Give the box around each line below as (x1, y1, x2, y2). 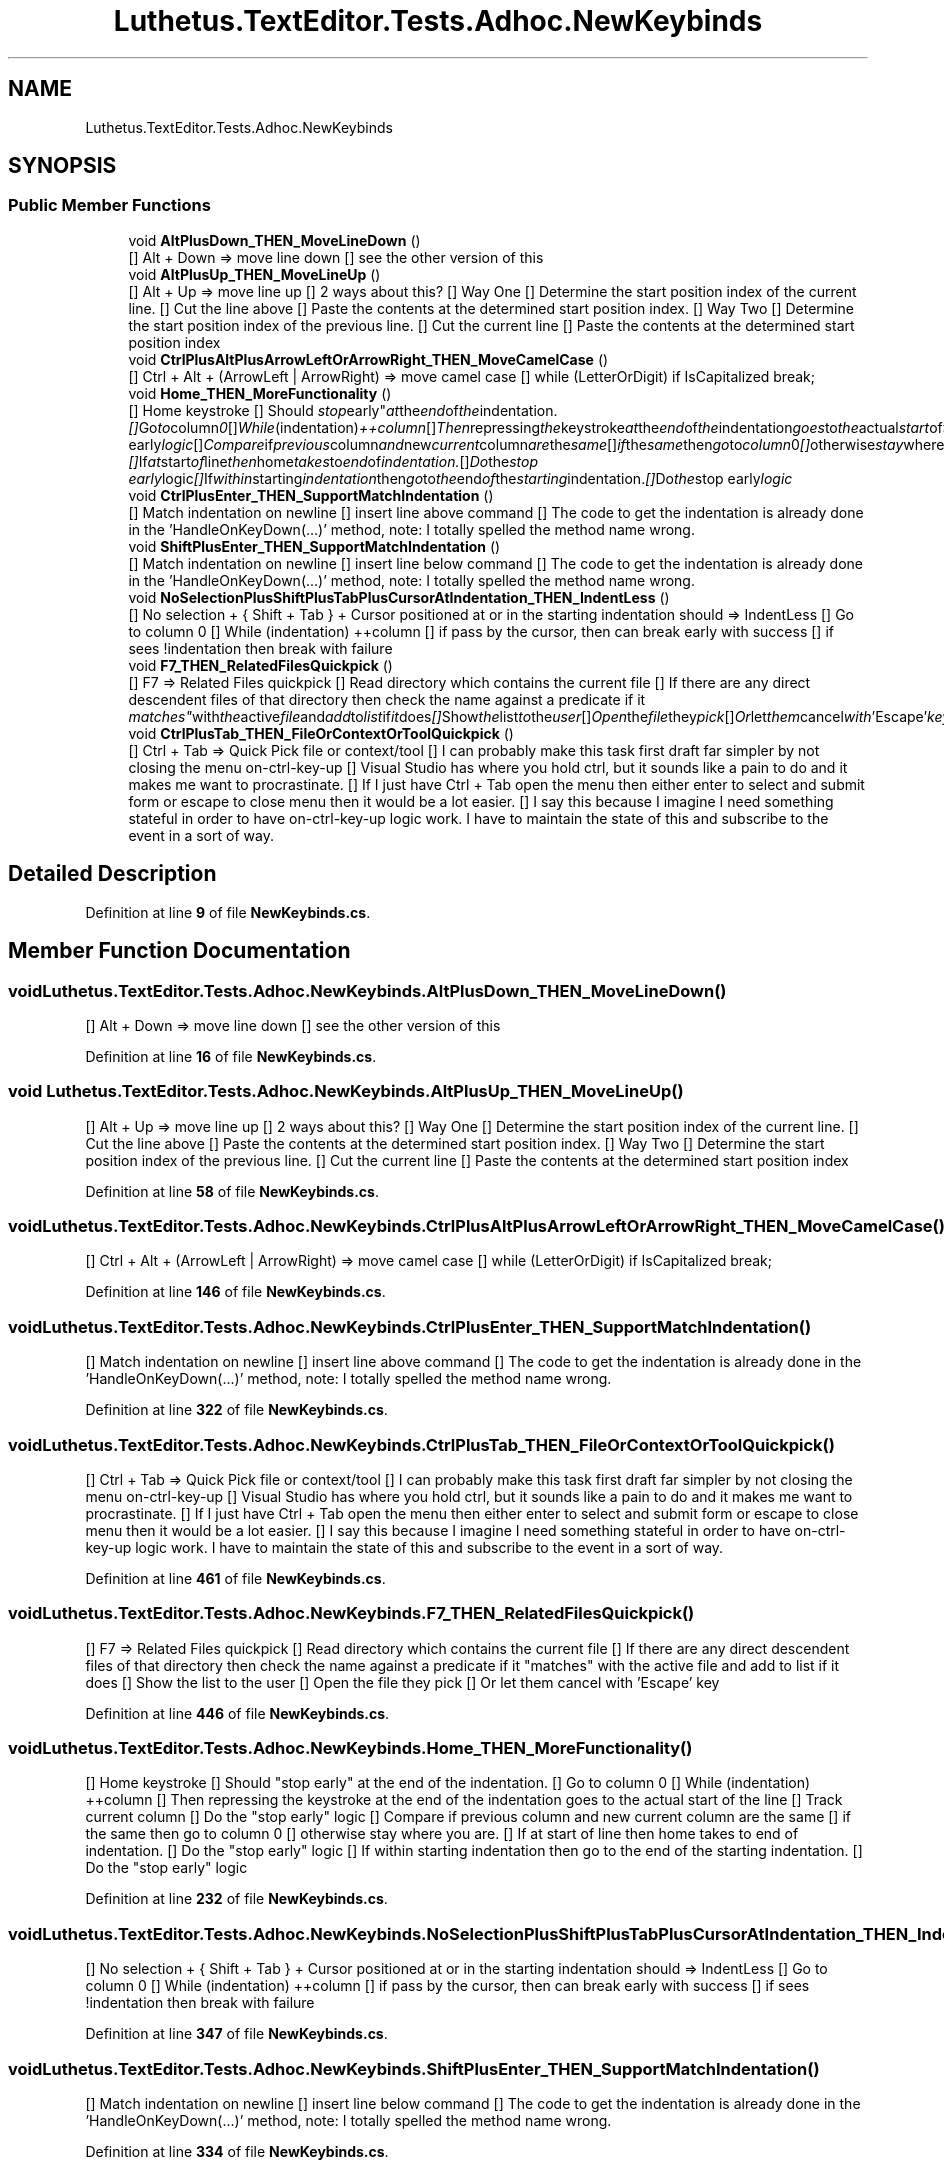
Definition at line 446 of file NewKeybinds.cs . (85, 1704, 390, 1722)
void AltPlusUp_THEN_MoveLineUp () (128, 265, 381, 283)
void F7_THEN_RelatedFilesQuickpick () (128, 656, 393, 674)
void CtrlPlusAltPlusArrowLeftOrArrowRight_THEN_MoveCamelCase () (128, 350, 609, 368)
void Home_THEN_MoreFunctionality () (128, 384, 392, 402)
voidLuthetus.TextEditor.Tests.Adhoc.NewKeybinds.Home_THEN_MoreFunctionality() (8, 1738, 693, 1758)
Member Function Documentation (8, 938, 351, 964)
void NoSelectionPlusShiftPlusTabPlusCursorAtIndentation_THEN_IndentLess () (128, 588, 670, 606)
